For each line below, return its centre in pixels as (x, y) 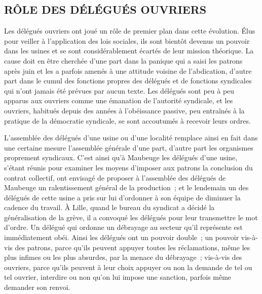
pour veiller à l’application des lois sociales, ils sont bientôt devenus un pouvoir (127, 40)
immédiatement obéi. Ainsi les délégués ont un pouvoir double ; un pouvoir (122, 237)
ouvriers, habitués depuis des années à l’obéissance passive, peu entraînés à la (124, 110)
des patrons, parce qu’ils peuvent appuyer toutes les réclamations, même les (133, 247)
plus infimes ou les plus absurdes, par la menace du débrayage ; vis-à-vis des (123, 257)
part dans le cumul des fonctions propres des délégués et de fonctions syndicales (128, 81)
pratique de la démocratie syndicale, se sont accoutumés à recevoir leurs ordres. (127, 120)
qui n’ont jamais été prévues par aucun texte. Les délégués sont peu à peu (119, 90)
